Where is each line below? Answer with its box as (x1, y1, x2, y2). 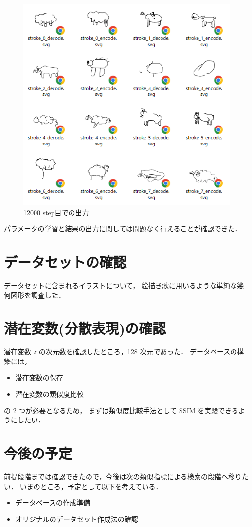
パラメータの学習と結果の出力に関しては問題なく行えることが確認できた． (4, 223, 242, 234)
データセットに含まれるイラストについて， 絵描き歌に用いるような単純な (4, 280, 237, 290)
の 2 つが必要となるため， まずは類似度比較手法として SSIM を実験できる (4, 405, 238, 415)
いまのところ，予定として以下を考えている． (19, 481, 162, 491)
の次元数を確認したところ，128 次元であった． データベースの (38, 346, 237, 357)
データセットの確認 (4, 252, 127, 272)
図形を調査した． (10, 290, 65, 300)
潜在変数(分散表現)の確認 (4, 318, 166, 338)
